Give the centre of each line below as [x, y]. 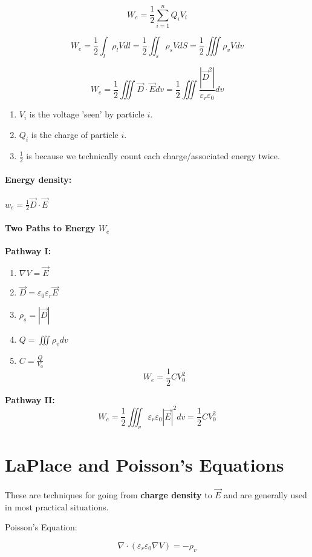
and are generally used [265, 495]
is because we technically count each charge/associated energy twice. [153, 155]
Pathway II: [30, 399]
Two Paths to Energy [50, 228]
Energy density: [38, 180]
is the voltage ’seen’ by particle [87, 114]
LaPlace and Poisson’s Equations [145, 464]
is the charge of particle [75, 134]
